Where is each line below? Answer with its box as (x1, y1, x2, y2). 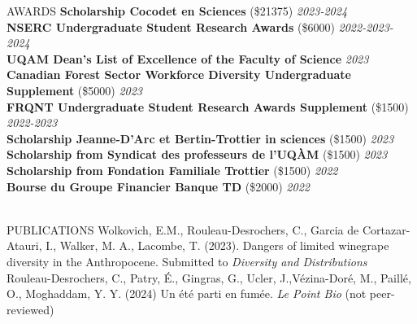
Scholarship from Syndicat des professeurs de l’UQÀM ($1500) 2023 (7, 146, 388, 163)
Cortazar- (362, 221, 410, 238)
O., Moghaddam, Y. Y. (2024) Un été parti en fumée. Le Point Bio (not (7, 285, 367, 302)
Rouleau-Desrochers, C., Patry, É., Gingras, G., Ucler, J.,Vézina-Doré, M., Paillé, (7, 269, 411, 286)
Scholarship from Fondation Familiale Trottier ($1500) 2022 (7, 161, 338, 178)
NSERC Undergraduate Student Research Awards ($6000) (7, 18, 335, 35)
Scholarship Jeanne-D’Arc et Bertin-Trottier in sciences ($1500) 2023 (7, 129, 394, 147)
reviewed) (7, 300, 54, 317)
